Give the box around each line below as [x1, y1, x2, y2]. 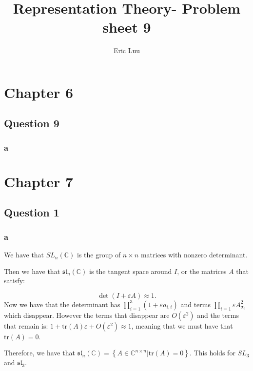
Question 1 [4, 205, 59, 220]
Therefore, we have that [4, 348, 75, 358]
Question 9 [4, 116, 59, 131]
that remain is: [4, 320, 48, 331]
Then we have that [4, 266, 60, 276]
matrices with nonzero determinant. [140, 250, 248, 260]
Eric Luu [113, 45, 140, 56]
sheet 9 [102, 17, 151, 37]
